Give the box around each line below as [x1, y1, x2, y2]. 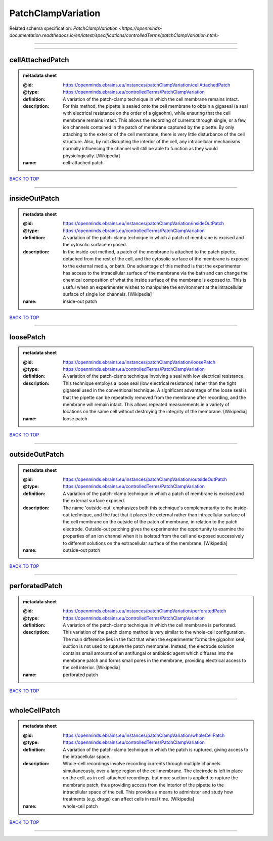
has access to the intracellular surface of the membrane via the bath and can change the [63, 270, 248, 276]
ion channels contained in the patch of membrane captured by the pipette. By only [63, 124, 235, 130]
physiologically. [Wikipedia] [63, 152, 120, 159]
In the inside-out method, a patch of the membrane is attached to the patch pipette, [63, 248, 237, 255]
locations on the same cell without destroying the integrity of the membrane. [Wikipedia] [63, 409, 247, 415]
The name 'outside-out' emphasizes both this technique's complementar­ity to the [63, 505, 233, 511]
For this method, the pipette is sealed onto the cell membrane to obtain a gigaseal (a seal [63, 103, 248, 109]
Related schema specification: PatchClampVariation [9, 25, 118, 31]
